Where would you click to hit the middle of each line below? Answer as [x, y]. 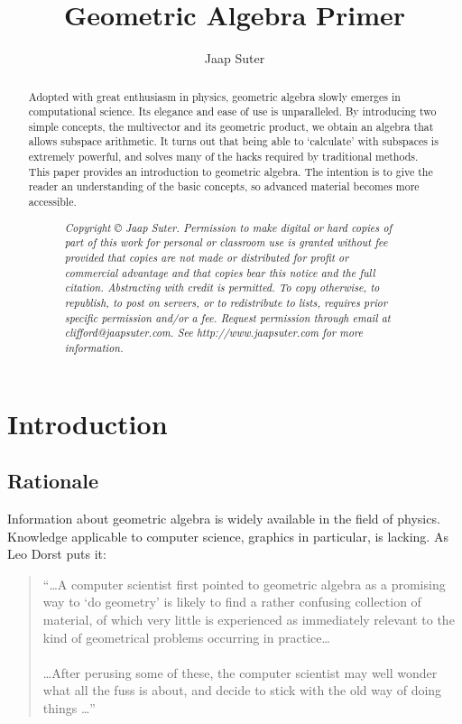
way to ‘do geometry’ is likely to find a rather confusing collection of [232, 602]
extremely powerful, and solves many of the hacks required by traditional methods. [223, 157]
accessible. [52, 202]
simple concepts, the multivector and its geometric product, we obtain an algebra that [231, 126]
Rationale [53, 481]
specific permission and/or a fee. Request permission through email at [227, 317]
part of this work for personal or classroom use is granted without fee [226, 242]
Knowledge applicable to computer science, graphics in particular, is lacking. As [228, 536]
